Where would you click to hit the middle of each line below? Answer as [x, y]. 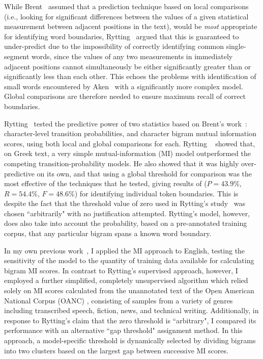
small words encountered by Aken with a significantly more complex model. [124, 86]
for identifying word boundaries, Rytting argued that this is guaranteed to [122, 36]
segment [17, 56]
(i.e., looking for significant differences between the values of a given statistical [126, 16]
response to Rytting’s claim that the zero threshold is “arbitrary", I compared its [130, 320]
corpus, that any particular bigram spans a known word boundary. [108, 233]
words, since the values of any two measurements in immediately [132, 56]
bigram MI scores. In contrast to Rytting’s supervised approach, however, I [121, 270]
